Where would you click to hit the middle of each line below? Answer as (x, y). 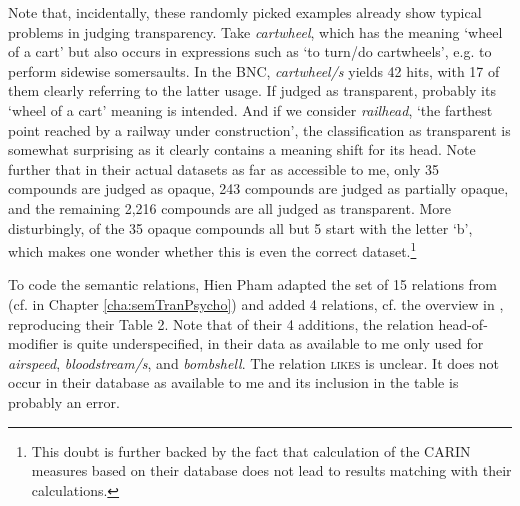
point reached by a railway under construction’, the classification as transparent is (259, 129)
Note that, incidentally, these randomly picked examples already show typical (245, 12)
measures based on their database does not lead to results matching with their (271, 470)
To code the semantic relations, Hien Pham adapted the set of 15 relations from (253, 284)
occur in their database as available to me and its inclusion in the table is (233, 382)
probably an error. (64, 401)
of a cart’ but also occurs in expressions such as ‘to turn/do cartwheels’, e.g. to (250, 51)
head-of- (463, 323)
